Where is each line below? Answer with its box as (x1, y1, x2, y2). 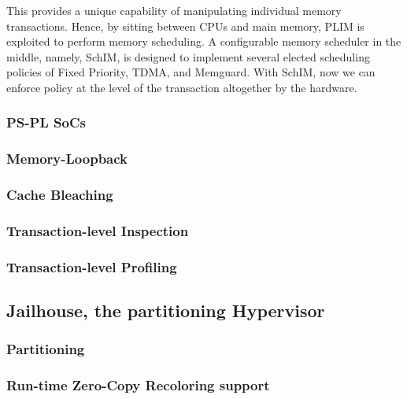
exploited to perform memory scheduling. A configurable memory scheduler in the (6, 33, 401, 50)
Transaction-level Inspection (6, 221, 189, 241)
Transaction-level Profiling (6, 257, 177, 276)
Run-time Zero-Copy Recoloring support (6, 375, 270, 395)
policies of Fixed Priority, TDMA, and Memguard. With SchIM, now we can (6, 64, 376, 80)
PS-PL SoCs (6, 113, 86, 132)
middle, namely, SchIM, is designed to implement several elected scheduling (6, 48, 370, 65)
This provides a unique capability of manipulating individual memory (6, 2, 342, 18)
